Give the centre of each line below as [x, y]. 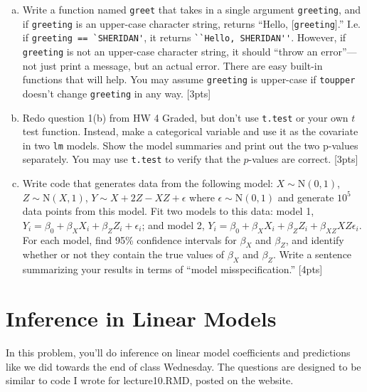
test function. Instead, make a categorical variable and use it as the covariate [190, 131]
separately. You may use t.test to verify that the [131, 159]
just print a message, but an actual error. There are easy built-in [181, 65]
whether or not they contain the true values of [123, 254]
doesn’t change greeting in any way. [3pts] [117, 93]
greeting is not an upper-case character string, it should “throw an [170, 51]
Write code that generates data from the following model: [148, 183]
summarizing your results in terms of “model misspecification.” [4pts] [172, 269]
